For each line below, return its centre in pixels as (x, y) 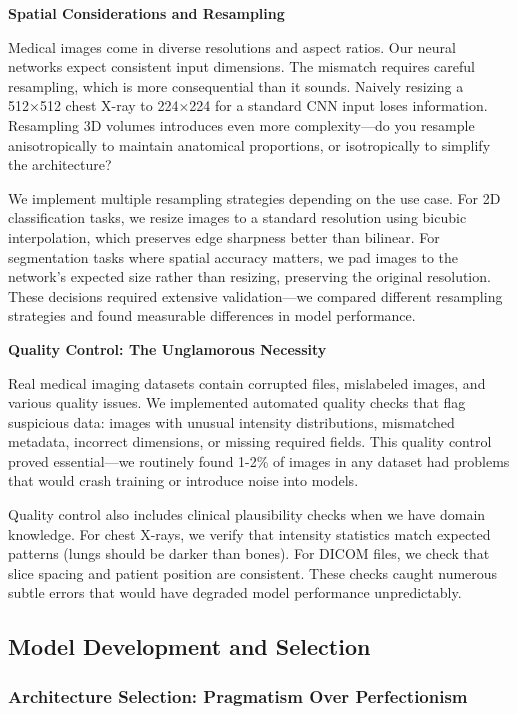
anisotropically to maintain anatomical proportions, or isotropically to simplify (249, 144)
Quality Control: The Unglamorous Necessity (167, 348)
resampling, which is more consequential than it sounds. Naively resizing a (236, 85)
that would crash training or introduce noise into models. (183, 480)
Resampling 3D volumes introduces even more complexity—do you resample (241, 124)
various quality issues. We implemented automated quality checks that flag (237, 402)
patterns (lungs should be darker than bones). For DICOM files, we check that (249, 553)
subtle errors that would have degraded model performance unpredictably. (235, 592)
